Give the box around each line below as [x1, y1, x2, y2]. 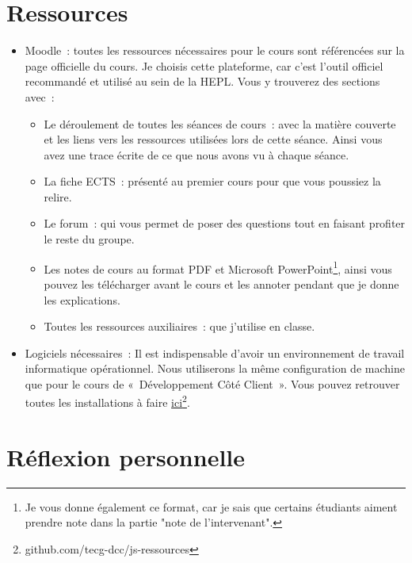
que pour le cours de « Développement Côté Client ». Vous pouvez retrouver [25, 375, 400, 392]
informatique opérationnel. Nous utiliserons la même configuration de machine [25, 360, 405, 377]
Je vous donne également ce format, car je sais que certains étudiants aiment [25, 498, 398, 515]
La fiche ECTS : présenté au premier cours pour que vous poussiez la [44, 173, 381, 190]
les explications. [44, 291, 120, 308]
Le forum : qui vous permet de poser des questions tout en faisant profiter [44, 215, 406, 232]
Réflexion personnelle [6, 440, 246, 473]
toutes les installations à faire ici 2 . [25, 392, 190, 411]
